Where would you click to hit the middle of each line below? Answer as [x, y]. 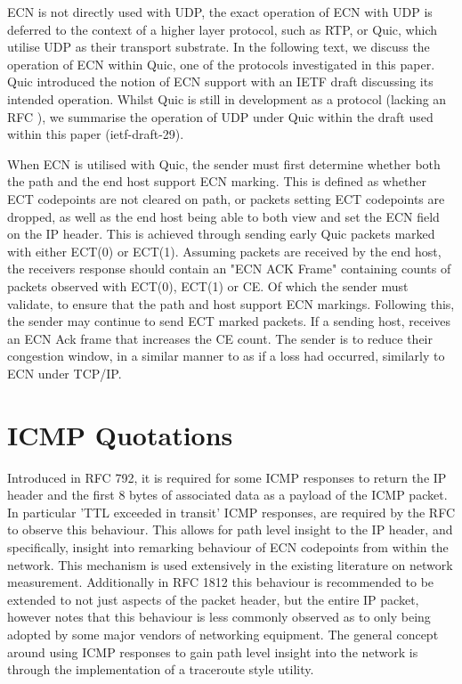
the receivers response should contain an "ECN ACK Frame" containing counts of [229, 269]
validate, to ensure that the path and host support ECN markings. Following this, [231, 303]
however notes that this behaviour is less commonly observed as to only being [219, 617]
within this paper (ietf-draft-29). [96, 134]
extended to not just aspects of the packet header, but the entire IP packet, [213, 599]
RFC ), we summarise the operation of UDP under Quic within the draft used [220, 116]
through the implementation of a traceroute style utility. [161, 669]
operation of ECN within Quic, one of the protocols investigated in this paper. [221, 64]
